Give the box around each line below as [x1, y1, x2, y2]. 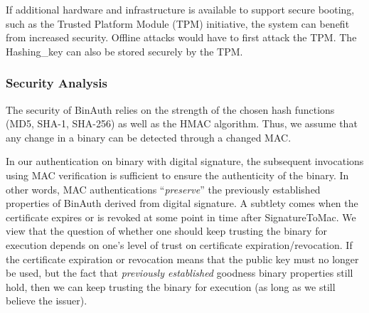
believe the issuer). [6, 293, 87, 308]
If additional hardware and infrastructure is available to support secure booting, [6, 2, 355, 16]
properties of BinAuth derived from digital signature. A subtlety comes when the [6, 196, 358, 211]
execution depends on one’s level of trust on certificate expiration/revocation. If [6, 237, 353, 252]
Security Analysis [6, 74, 107, 92]
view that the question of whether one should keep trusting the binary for [6, 223, 327, 238]
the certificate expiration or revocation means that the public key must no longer [6, 251, 359, 266]
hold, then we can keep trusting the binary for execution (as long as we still [6, 279, 336, 294]
